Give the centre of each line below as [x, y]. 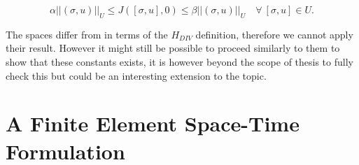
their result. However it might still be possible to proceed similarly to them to [173, 48]
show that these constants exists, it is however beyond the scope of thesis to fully [179, 61]
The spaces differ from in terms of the [87, 34]
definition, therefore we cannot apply [274, 34]
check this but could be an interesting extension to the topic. [136, 75]
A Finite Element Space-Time [153, 123]
